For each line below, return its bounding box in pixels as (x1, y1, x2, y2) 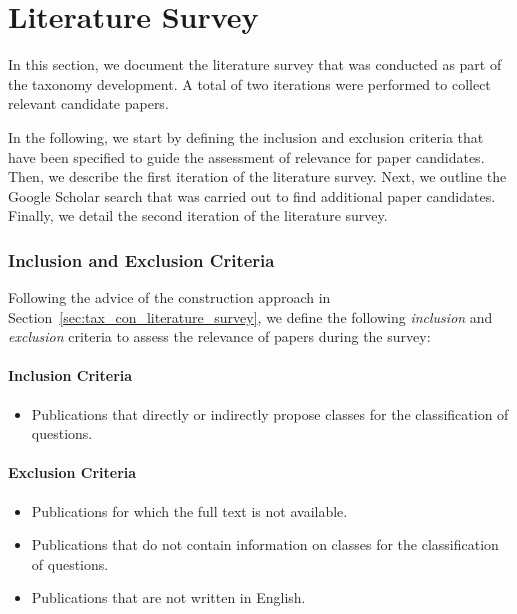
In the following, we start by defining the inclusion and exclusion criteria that (8, 126, 484, 147)
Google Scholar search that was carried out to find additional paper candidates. (8, 185, 496, 206)
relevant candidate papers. (8, 93, 169, 114)
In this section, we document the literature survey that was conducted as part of (8, 54, 502, 75)
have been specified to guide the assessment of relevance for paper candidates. (8, 146, 485, 167)
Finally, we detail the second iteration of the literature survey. (8, 205, 388, 226)
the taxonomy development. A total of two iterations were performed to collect (8, 73, 491, 94)
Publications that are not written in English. (31, 587, 306, 608)
